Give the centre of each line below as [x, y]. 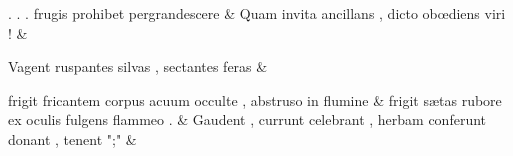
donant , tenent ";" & [72, 138]
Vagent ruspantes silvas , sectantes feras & [138, 66]
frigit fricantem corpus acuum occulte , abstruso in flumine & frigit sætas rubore [255, 99]
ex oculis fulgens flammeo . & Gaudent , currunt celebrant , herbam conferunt [247, 119]
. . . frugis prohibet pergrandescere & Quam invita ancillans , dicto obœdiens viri [257, 13]
